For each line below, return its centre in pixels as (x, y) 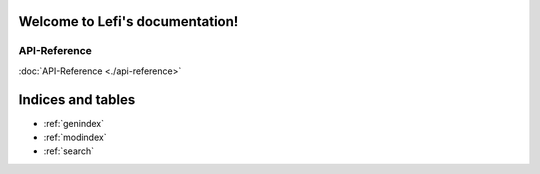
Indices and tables (77, 99)
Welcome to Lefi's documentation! (128, 21)
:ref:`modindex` (75, 137)
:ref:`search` (69, 151)
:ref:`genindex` (74, 123)
